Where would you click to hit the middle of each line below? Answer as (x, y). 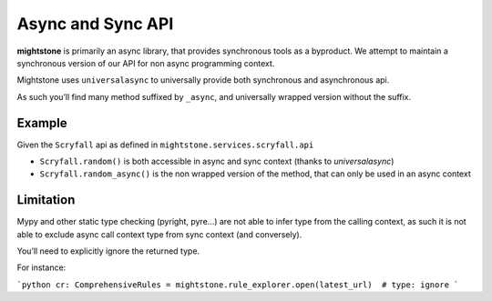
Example (42, 123)
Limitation (46, 200)
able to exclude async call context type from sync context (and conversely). (159, 234)
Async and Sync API (95, 24)
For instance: (41, 267)
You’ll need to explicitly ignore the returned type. (108, 251)
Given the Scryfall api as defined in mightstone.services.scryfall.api (165, 145)
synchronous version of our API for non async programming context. (146, 63)
